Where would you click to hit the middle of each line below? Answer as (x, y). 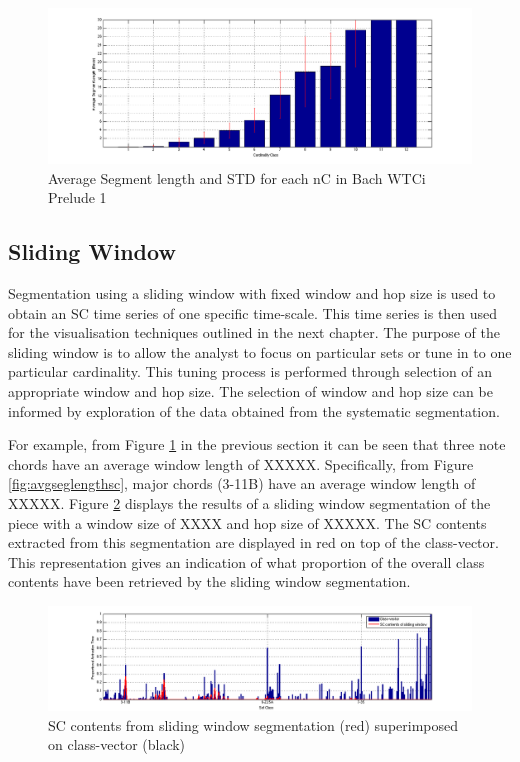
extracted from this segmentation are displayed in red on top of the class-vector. (253, 542)
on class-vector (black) (117, 744)
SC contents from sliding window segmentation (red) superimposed (253, 724)
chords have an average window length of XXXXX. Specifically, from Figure (241, 463)
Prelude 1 (77, 197)
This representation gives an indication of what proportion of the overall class (246, 561)
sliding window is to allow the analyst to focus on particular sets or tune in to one (260, 351)
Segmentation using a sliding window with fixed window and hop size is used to (252, 293)
